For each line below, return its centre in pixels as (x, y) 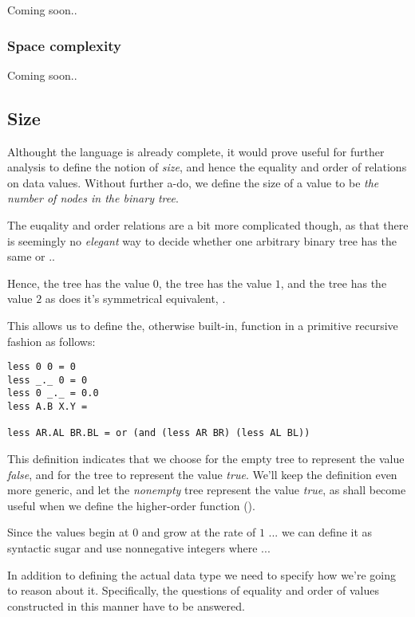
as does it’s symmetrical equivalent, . (135, 299)
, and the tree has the (334, 283)
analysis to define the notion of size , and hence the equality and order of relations (207, 167)
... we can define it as (320, 532)
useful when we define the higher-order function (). (131, 505)
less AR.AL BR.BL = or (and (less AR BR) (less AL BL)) (159, 433)
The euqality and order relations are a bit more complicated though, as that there (208, 224)
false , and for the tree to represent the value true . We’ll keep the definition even (202, 474)
